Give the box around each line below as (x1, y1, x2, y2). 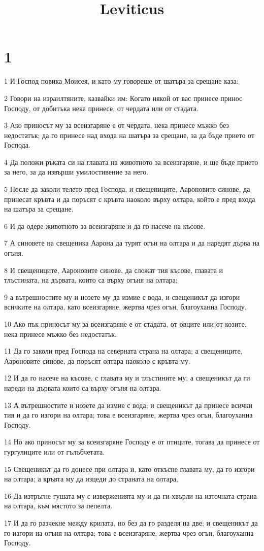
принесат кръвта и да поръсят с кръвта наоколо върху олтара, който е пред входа (4, 193, 255, 204)
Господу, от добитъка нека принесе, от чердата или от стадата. (4, 102, 199, 113)
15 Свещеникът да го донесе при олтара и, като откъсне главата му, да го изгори (4, 463, 255, 474)
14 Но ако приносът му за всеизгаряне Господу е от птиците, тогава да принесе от (4, 436, 260, 447)
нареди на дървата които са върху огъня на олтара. (4, 382, 161, 393)
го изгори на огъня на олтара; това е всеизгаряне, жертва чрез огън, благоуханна (4, 527, 254, 538)
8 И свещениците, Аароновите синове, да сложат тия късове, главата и (4, 264, 223, 275)
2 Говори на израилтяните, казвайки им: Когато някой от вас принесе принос (4, 92, 243, 103)
